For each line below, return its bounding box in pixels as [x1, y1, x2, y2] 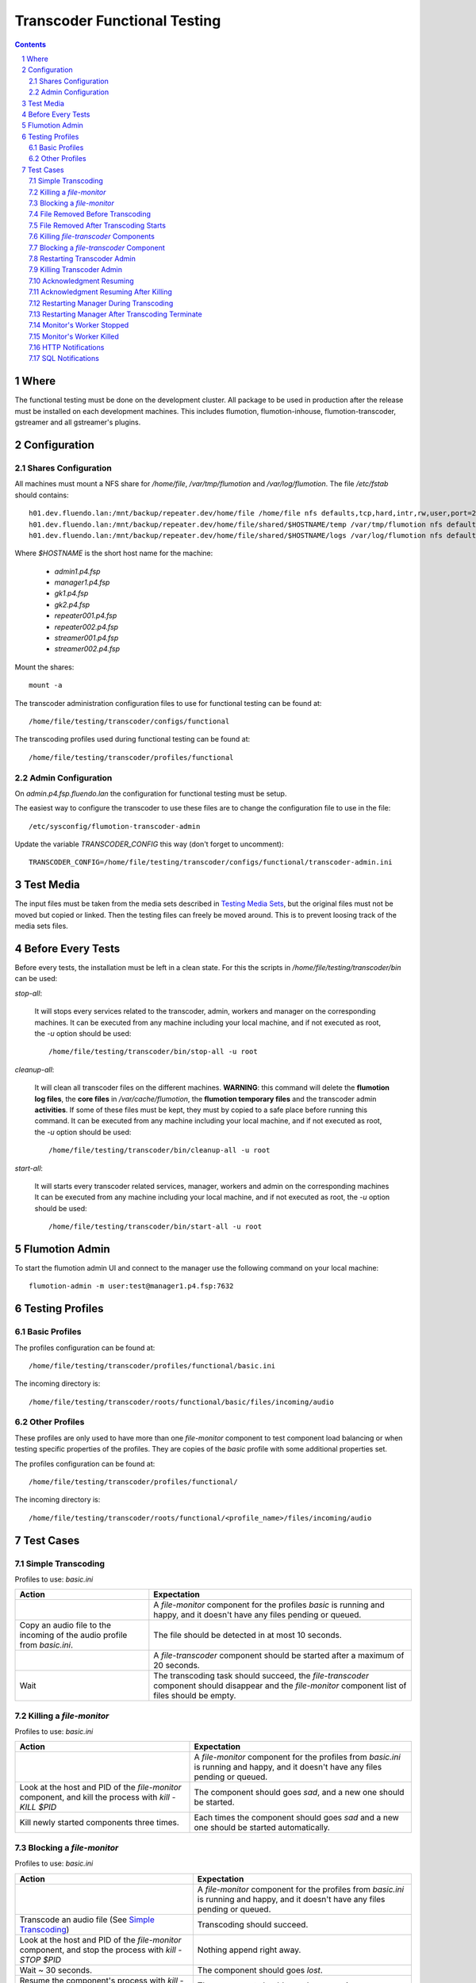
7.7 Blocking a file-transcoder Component [29, 243, 166, 252]
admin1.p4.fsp [54, 566, 101, 576]
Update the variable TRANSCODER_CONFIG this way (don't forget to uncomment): [14, 839, 284, 849]
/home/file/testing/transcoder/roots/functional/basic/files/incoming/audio [29, 1397, 335, 1406]
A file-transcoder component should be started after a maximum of [153, 1650, 405, 1661]
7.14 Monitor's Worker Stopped [29, 320, 129, 330]
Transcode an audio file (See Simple [19, 1914, 155, 1925]
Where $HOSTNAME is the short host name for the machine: [14, 548, 213, 558]
